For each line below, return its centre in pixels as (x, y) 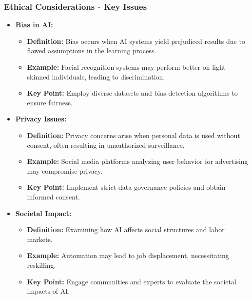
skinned (38, 76)
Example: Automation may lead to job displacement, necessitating (128, 255)
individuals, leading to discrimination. (108, 76)
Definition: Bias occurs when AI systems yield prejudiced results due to (136, 41)
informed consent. (53, 196)
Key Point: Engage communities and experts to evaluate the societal (132, 281)
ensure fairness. (50, 102)
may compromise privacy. (65, 170)
